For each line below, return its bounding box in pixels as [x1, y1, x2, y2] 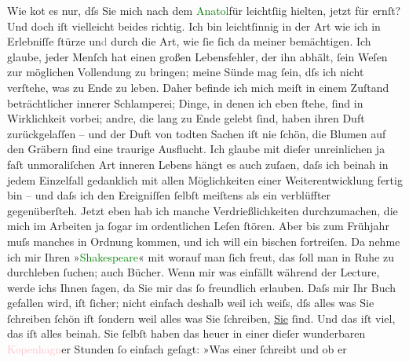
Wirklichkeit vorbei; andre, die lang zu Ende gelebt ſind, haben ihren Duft [7, 110, 365, 126]
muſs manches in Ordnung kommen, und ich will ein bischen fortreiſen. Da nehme [7, 232, 400, 249]
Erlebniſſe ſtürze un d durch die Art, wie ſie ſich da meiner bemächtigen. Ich [7, 33, 371, 49]
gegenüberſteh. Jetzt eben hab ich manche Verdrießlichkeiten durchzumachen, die [7, 202, 398, 218]
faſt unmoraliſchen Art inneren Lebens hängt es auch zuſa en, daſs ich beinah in [7, 155, 389, 172]
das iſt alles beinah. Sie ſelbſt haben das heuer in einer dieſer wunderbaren [7, 325, 366, 342]
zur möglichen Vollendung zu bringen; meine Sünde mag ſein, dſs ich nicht [7, 64, 364, 80]
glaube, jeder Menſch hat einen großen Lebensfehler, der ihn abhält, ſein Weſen [7, 48, 388, 64]
